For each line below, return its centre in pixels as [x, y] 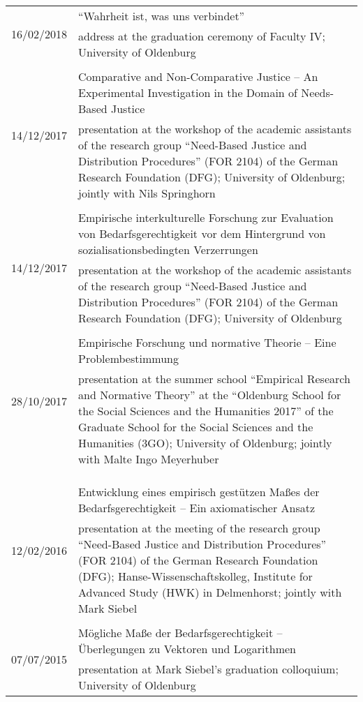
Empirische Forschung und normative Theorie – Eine [207, 342]
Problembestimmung [128, 358]
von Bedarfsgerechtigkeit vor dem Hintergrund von [202, 233]
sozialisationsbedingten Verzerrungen [168, 249]
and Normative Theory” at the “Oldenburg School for [210, 395]
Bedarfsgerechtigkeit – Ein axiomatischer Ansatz [197, 508]
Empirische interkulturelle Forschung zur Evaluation [206, 217]
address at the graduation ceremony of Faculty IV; [202, 36]
